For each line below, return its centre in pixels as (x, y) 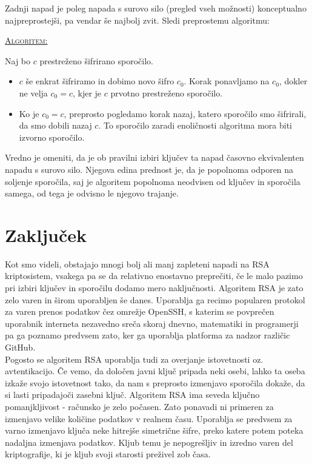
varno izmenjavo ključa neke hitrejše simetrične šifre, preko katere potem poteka (154, 430)
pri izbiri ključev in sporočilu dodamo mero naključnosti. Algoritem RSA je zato (154, 288)
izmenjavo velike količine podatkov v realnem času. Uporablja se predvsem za (149, 418)
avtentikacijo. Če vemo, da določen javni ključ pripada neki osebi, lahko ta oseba (155, 371)
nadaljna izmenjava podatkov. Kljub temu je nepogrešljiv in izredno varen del (149, 442)
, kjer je (87, 92)
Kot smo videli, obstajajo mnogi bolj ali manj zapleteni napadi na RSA (137, 264)
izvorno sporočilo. (52, 137)
